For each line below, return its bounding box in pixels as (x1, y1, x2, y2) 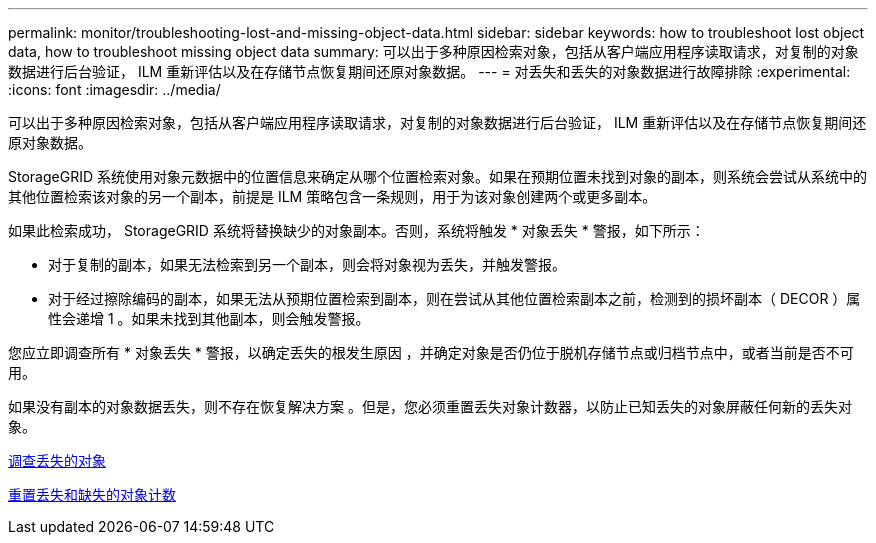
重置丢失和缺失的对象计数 (8, 486, 176, 503)
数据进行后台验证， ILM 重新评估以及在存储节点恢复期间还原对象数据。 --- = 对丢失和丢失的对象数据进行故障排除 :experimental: (8, 63, 851, 80)
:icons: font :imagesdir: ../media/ (8, 81, 221, 98)
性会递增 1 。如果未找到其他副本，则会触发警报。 (48, 310, 370, 327)
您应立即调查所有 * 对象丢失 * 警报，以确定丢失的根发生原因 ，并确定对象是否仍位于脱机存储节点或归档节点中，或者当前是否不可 (8, 344, 854, 361)
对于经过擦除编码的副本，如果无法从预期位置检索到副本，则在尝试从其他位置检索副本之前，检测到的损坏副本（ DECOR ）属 (48, 290, 861, 307)
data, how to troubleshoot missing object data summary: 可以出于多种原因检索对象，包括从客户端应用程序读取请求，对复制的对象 (8, 43, 859, 60)
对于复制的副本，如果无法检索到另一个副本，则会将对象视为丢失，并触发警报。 (48, 256, 566, 273)
